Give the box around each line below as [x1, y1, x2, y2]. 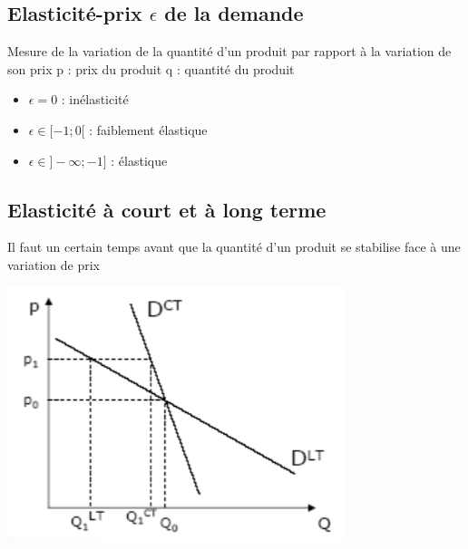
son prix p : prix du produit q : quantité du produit [7, 59, 295, 78]
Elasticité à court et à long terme [7, 195, 327, 223]
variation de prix [7, 255, 100, 274]
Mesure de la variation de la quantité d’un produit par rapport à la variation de [7, 42, 452, 61]
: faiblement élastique [89, 120, 208, 139]
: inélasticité [61, 90, 129, 109]
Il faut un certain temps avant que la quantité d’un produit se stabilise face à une [7, 237, 461, 256]
